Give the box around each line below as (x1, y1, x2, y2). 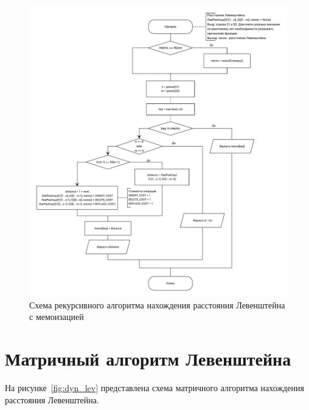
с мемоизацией (29, 310, 84, 323)
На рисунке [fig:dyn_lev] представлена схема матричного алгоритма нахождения (5, 381, 304, 394)
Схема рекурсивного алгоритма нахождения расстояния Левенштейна (29, 298, 285, 311)
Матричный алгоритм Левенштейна (5, 346, 291, 371)
